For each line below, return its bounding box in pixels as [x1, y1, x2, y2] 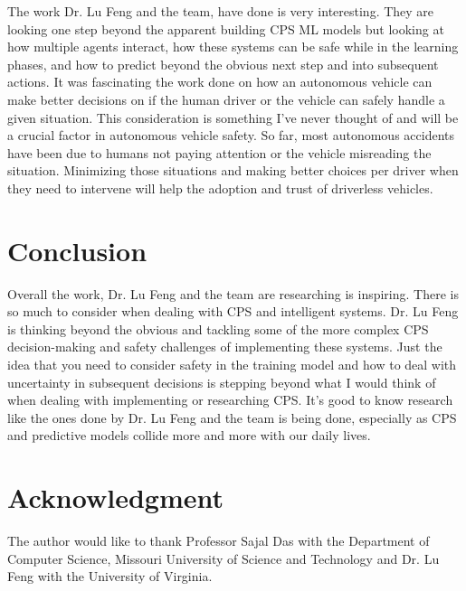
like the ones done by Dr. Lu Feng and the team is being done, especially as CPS [7, 408, 457, 427]
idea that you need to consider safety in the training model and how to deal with [7, 355, 457, 374]
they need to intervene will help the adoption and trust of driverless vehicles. [7, 178, 433, 197]
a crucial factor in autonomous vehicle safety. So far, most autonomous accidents [7, 126, 454, 145]
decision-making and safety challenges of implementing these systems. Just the [7, 337, 442, 356]
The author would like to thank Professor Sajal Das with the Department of [7, 531, 430, 550]
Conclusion [7, 231, 147, 268]
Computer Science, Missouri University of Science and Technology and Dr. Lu [7, 549, 440, 568]
